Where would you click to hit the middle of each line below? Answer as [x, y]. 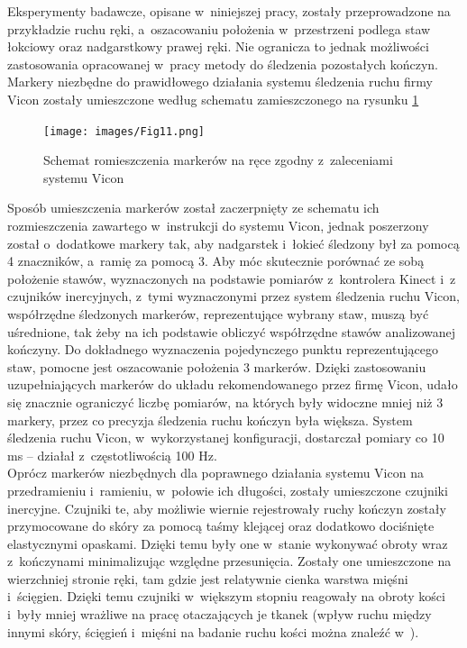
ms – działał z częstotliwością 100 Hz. [112, 455]
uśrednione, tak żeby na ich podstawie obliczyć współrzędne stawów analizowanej [231, 331]
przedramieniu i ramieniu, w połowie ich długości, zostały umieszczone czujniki [228, 490]
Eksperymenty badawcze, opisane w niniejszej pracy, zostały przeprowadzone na [229, 11]
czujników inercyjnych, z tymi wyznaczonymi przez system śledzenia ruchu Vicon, [233, 296]
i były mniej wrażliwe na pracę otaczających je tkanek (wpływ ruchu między [220, 614]
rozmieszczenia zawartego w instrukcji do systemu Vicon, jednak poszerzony [218, 225]
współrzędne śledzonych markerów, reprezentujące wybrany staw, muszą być [218, 313]
